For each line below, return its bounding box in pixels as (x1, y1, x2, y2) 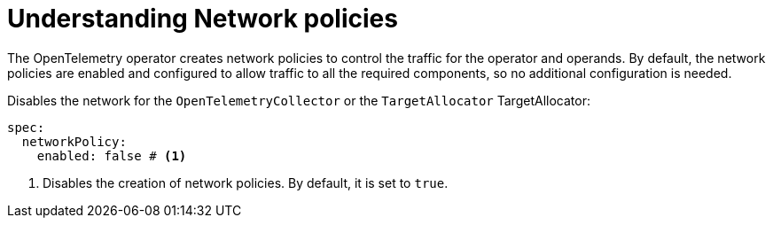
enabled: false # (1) (36, 148, 187, 163)
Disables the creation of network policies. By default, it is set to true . (43, 175, 449, 190)
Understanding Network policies (7, 4, 398, 34)
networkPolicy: (21, 134, 127, 149)
